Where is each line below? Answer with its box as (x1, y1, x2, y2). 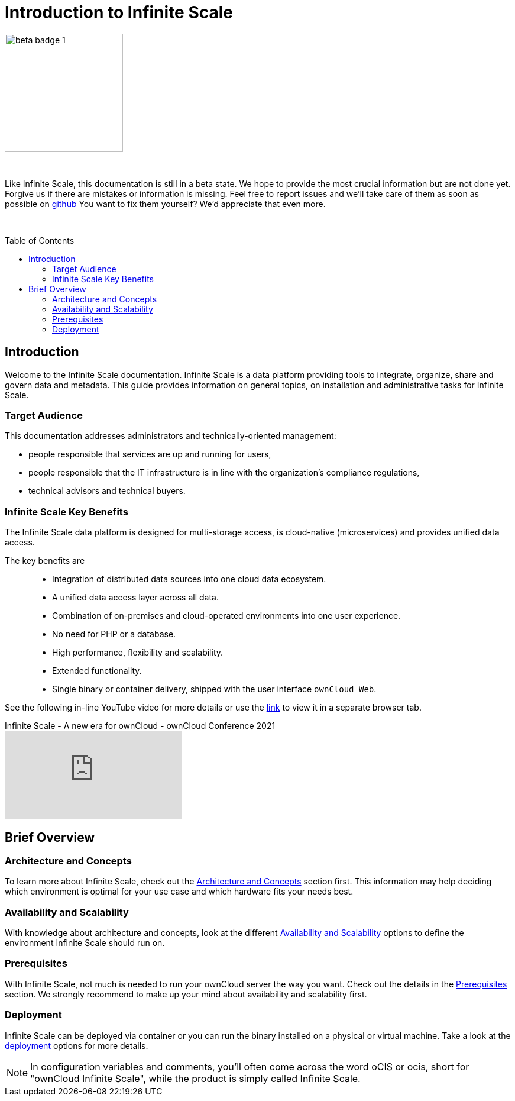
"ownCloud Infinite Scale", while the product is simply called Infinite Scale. (30, 1072, 361, 1084)
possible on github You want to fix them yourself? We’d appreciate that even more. (5, 198, 326, 209)
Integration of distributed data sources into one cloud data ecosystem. (52, 574, 326, 585)
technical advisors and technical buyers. (28, 486, 186, 496)
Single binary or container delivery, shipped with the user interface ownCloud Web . (52, 684, 377, 695)
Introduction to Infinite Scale (5, 2, 234, 22)
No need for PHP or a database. (52, 629, 176, 640)
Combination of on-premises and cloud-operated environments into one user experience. (52, 611, 401, 621)
